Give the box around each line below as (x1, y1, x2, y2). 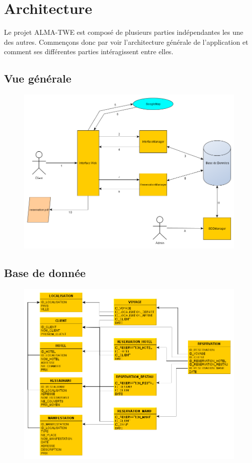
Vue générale (4, 71, 71, 86)
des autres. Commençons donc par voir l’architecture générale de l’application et (4, 36, 249, 47)
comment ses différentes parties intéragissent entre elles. (4, 46, 174, 57)
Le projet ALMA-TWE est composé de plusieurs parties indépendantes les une (4, 27, 244, 37)
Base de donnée (4, 265, 86, 280)
